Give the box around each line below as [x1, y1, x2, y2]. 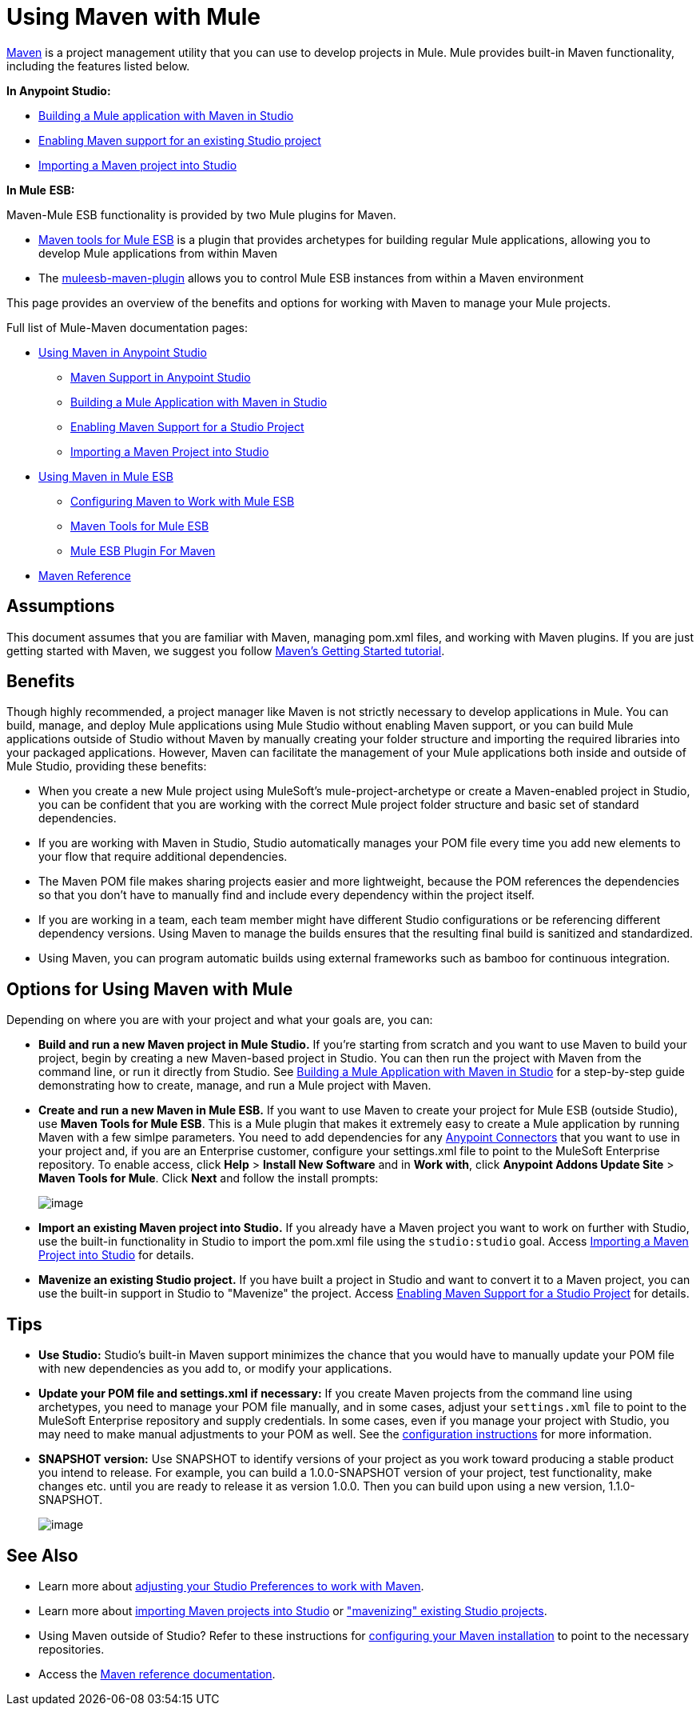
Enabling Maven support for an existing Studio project [38, 133, 321, 147]
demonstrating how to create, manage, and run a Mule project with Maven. [38, 1078, 432, 1093]
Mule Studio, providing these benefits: [6, 759, 207, 774]
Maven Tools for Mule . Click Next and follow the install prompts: [38, 1171, 379, 1186]
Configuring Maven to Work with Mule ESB [70, 494, 295, 508]
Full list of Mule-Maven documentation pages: [6, 320, 248, 334]
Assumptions [6, 596, 115, 617]
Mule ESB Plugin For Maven [70, 543, 216, 558]
